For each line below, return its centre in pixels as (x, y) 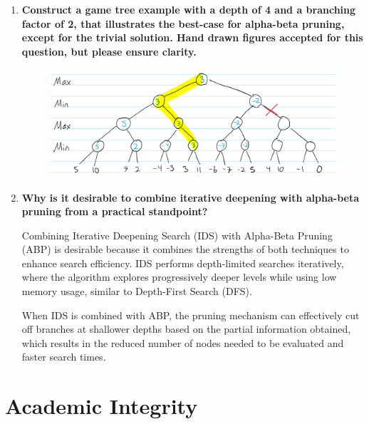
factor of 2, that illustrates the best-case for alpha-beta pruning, (183, 23)
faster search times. (64, 357)
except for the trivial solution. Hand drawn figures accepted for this (192, 37)
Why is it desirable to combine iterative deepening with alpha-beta (190, 197)
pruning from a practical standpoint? (115, 211)
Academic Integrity (102, 406)
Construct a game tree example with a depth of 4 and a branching (189, 9)
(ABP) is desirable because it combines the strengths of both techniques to (185, 249)
